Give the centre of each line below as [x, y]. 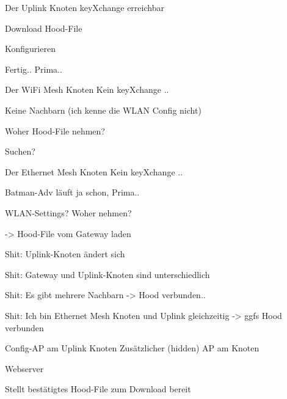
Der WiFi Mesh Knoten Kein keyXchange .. [87, 90]
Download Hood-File [44, 28]
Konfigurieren [30, 49]
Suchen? [20, 151]
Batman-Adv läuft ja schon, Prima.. [72, 192]
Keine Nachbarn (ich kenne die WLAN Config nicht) [103, 110]
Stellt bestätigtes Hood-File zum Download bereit [98, 389]
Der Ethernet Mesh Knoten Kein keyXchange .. [94, 171]
